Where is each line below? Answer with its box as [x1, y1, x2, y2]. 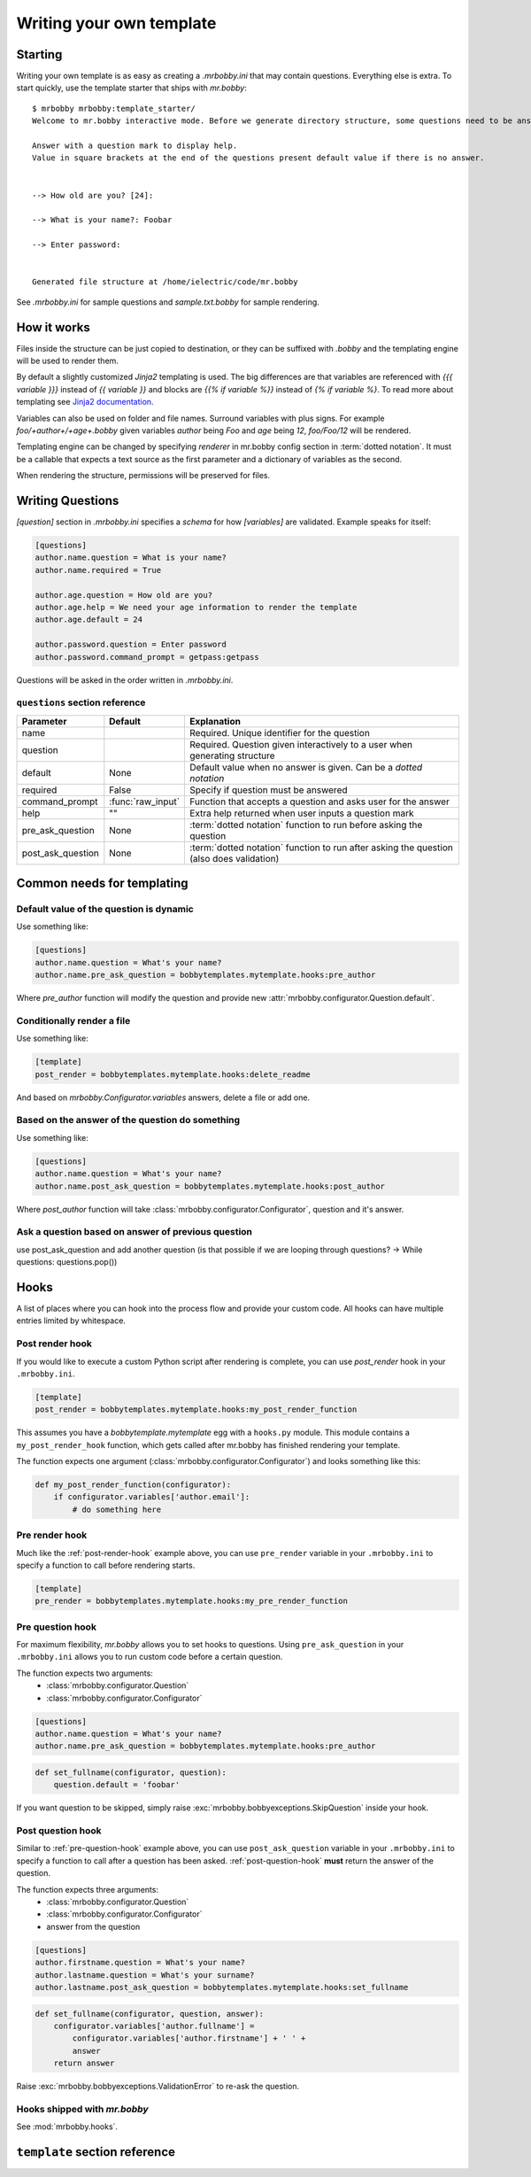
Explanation [189, 715, 241, 727]
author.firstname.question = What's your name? [35, 1957, 245, 1968]
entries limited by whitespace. [16, 1315, 126, 1326]
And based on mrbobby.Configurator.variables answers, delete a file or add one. [16, 1092, 310, 1103]
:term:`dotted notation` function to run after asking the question [189, 841, 453, 854]
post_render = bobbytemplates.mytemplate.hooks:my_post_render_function [35, 1405, 358, 1414]
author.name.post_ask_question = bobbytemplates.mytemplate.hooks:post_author [35, 1181, 385, 1191]
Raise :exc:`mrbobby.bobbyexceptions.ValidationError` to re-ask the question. [16, 2081, 300, 2092]
